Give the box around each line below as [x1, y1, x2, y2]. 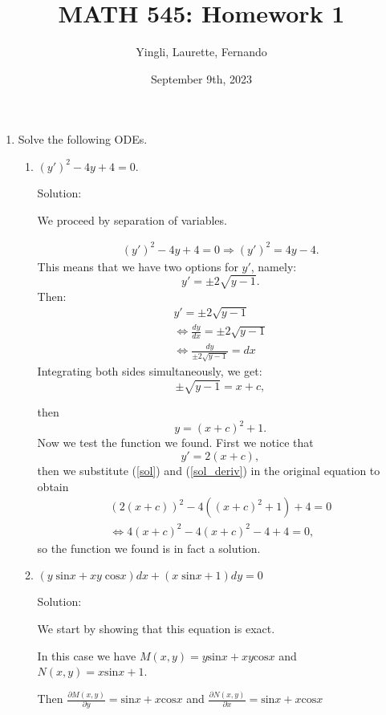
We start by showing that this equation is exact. [37, 620, 275, 636]
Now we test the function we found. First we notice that [37, 434, 314, 451]
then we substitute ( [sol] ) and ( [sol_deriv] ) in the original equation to [37, 461, 380, 478]
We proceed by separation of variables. [37, 211, 227, 228]
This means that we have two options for [37, 258, 238, 274]
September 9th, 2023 [150, 70, 253, 87]
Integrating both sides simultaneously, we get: [37, 363, 262, 380]
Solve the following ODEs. [18, 131, 148, 148]
